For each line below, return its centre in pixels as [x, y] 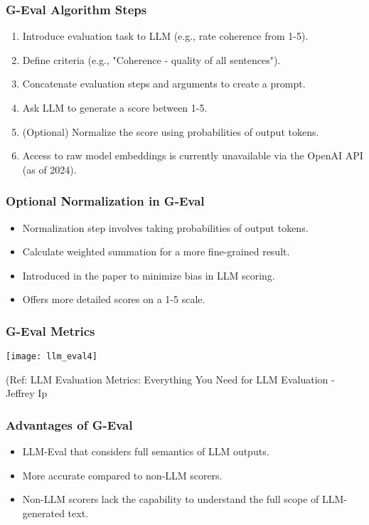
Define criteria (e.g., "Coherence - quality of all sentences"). [151, 59]
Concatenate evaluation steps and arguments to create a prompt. [164, 84]
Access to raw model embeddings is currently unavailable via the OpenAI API [193, 155]
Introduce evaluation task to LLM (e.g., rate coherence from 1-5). [165, 36]
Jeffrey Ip [27, 393]
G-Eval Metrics [50, 330]
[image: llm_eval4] [52, 357]
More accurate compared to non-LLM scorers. [122, 475]
